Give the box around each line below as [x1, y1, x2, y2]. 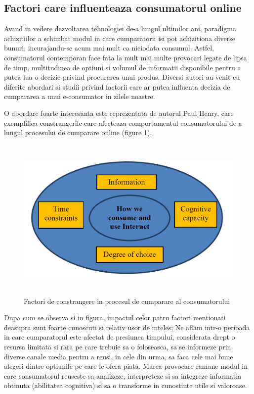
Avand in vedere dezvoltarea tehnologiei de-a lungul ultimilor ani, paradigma [4, 23, 236, 34]
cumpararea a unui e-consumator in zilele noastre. [4, 91, 155, 101]
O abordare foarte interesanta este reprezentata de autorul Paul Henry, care [4, 107, 234, 118]
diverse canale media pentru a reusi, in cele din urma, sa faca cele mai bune [4, 351, 233, 361]
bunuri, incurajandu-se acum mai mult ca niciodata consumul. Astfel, [4, 43, 214, 53]
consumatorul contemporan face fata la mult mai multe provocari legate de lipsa [4, 52, 247, 62]
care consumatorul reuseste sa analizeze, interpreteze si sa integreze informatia [4, 370, 242, 381]
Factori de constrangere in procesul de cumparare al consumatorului [24, 295, 230, 306]
